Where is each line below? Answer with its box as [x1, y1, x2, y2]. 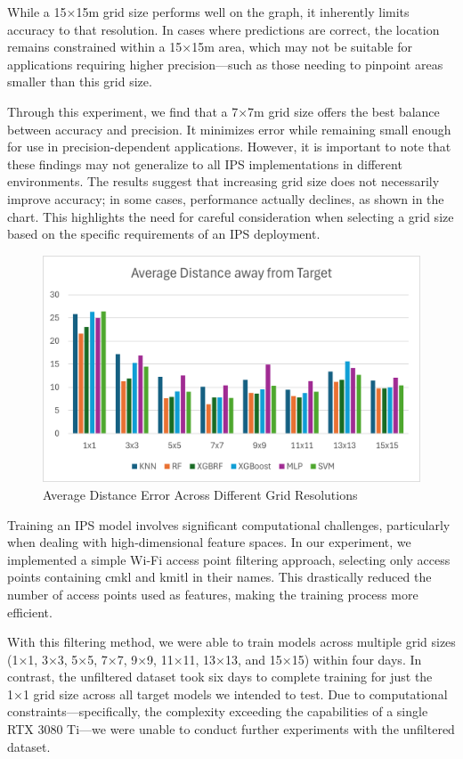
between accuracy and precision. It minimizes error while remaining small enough [7, 119, 451, 138]
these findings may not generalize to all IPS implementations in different [7, 154, 402, 173]
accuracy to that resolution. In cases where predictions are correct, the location [7, 20, 440, 38]
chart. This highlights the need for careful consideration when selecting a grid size [7, 207, 454, 225]
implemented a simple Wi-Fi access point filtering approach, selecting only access [7, 550, 451, 568]
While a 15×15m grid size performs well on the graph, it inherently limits [7, 3, 410, 20]
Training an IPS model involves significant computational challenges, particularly [7, 515, 451, 534]
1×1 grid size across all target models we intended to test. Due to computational [7, 684, 448, 703]
